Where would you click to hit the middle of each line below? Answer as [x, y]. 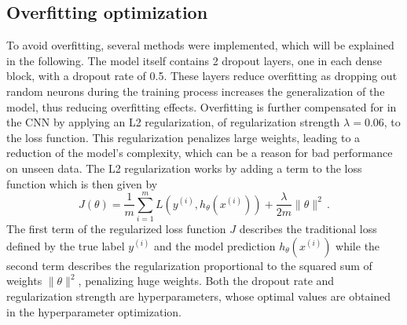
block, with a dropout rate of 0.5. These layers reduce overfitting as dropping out [202, 76]
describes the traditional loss [308, 229]
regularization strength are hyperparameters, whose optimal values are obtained [199, 296]
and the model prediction [215, 245]
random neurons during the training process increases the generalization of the [196, 91]
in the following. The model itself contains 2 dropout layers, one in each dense [194, 60]
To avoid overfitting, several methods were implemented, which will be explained [200, 45]
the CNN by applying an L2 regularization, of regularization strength [173, 122]
